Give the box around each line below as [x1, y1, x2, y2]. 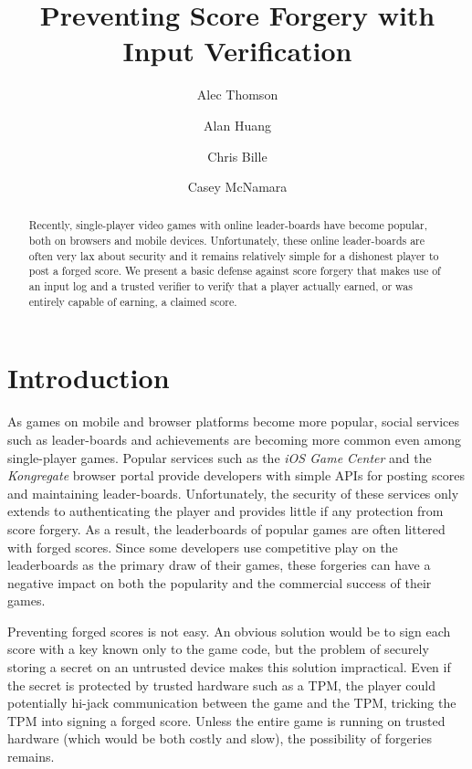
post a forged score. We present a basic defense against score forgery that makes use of [28, 263, 441, 279]
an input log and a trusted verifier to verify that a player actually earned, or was [28, 279, 413, 294]
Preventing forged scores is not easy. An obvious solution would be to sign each [7, 621, 451, 640]
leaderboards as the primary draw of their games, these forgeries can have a [7, 555, 431, 574]
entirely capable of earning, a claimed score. [28, 293, 237, 309]
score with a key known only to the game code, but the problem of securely [7, 639, 429, 658]
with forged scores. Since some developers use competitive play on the [7, 537, 398, 556]
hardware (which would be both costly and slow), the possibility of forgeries [7, 729, 432, 748]
